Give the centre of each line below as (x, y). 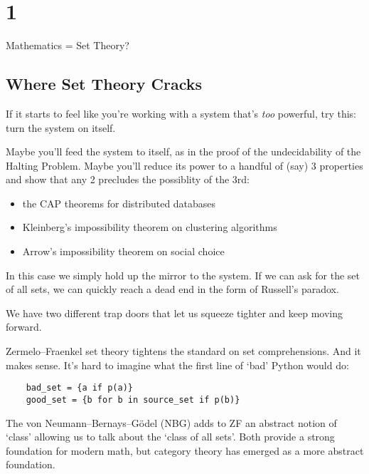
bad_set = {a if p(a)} (79, 388)
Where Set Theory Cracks (104, 84)
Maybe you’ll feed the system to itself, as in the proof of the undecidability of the (183, 151)
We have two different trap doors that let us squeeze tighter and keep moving (175, 313)
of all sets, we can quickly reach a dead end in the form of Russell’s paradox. (172, 289)
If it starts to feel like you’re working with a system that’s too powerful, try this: (181, 113)
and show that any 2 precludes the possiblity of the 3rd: (128, 179)
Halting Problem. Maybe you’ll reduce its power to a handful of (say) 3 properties (184, 165)
